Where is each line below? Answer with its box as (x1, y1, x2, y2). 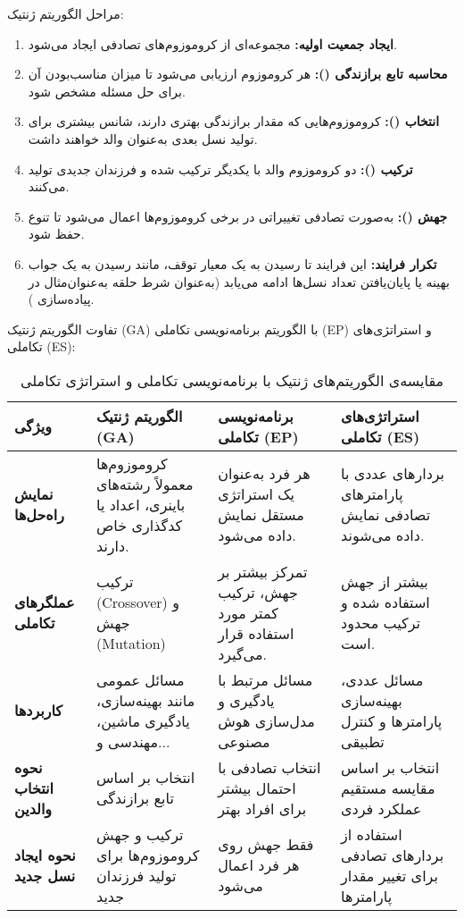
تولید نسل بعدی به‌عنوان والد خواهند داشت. (28, 129, 258, 147)
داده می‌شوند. (341, 525, 425, 546)
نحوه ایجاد (14, 844, 76, 865)
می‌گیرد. (218, 643, 267, 664)
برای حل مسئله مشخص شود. (28, 81, 186, 100)
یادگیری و (218, 689, 275, 711)
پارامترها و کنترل (341, 710, 443, 731)
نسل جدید (14, 864, 76, 886)
